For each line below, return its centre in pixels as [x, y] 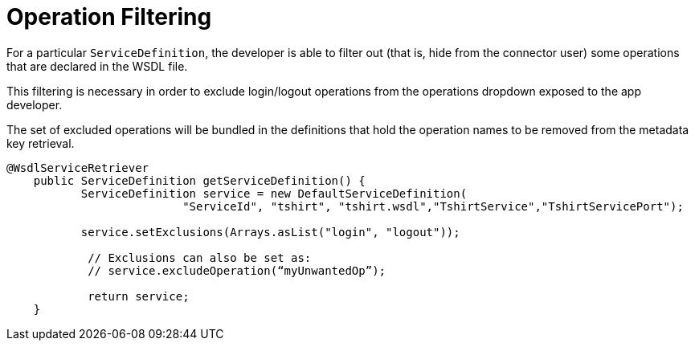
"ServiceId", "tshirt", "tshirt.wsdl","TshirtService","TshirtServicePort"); [433, 206]
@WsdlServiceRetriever [78, 167]
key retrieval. [41, 143]
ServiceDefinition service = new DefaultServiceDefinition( [274, 193]
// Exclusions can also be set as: [200, 257]
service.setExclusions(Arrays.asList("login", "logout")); [270, 232]
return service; [139, 296]
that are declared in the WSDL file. [97, 66]
